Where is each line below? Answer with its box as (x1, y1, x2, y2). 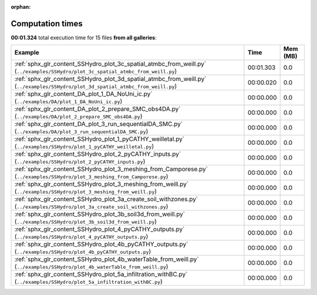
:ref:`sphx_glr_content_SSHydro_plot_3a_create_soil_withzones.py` (14, 195, 198, 204)
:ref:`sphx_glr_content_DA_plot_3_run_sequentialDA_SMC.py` (14, 120, 183, 128)
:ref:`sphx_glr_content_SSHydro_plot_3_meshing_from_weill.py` (14, 180, 189, 188)
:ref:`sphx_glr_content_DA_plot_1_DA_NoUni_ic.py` (14, 90, 153, 98)
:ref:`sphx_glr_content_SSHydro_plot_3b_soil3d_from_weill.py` (14, 210, 186, 218)
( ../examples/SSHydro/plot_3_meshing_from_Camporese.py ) (14, 172, 168, 181)
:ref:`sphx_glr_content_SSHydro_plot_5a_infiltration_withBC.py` (14, 270, 188, 279)
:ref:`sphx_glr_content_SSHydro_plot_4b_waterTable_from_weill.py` (14, 255, 199, 263)
